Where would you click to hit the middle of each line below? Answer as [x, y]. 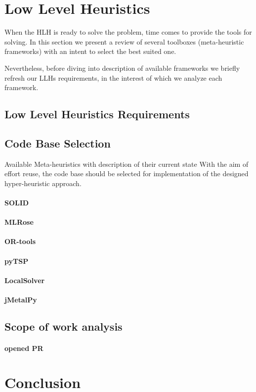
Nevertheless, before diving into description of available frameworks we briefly [122, 68]
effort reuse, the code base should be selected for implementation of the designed [127, 173]
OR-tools [20, 241]
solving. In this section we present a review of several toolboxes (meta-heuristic [124, 41]
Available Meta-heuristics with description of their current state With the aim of [127, 164]
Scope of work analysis [64, 326]
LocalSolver [25, 280]
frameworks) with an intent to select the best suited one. [90, 51]
